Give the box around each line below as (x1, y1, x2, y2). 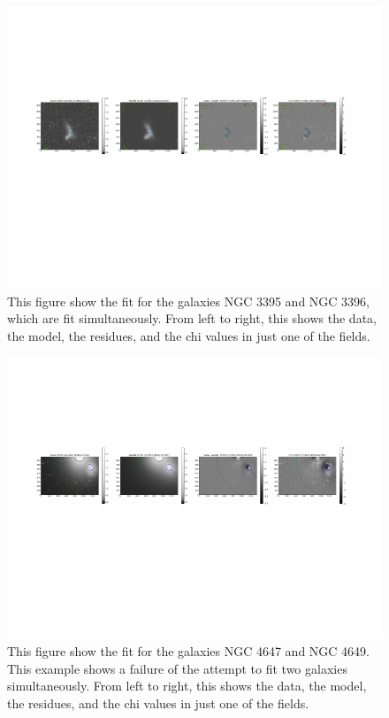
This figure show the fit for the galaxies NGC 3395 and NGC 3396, (7, 291, 370, 310)
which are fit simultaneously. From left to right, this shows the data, (7, 309, 377, 328)
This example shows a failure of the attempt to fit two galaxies (7, 659, 347, 677)
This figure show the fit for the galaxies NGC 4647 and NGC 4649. (7, 641, 370, 660)
